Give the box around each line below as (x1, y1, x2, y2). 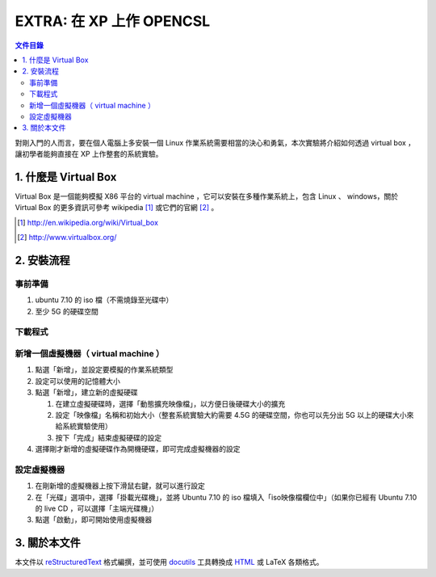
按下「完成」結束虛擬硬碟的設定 (55, 432, 161, 442)
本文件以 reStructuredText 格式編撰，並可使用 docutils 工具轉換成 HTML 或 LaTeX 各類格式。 (15, 558, 324, 567)
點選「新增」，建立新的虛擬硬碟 (35, 388, 138, 398)
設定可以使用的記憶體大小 (35, 376, 120, 385)
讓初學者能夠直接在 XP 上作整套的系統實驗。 (15, 150, 163, 159)
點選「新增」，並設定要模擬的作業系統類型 (35, 364, 174, 375)
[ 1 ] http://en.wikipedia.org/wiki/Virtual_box (17, 217, 159, 227)
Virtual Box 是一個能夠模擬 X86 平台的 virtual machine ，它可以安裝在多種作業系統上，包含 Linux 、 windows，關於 (15, 191, 399, 201)
